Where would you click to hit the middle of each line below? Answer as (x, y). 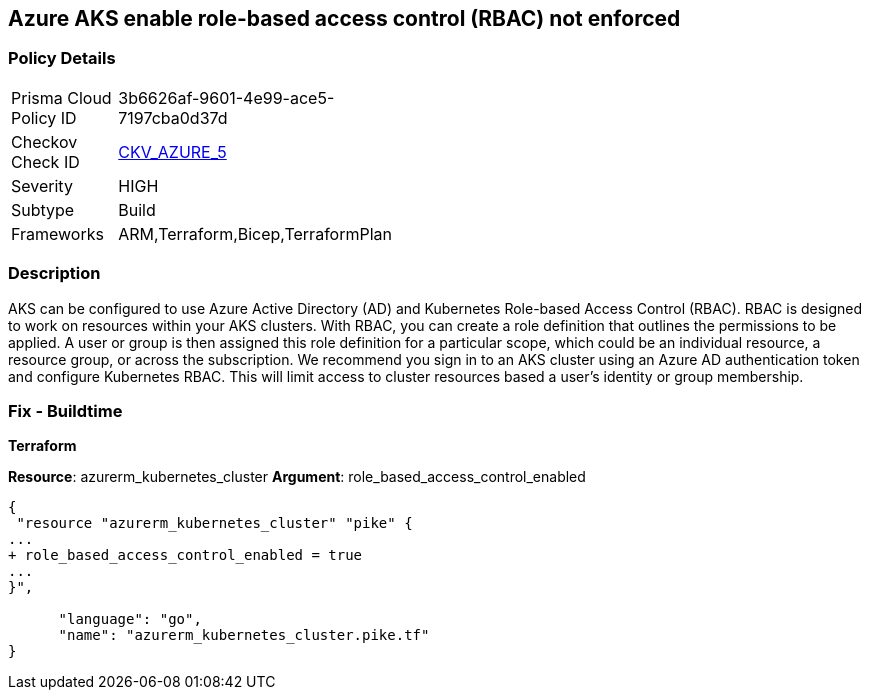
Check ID (45, 161)
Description (54, 273)
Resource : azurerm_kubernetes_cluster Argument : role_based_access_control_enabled (297, 477)
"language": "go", (130, 619)
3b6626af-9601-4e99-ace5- (226, 97)
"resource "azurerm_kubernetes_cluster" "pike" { (214, 523)
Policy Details (62, 58)
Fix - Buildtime (65, 410)
